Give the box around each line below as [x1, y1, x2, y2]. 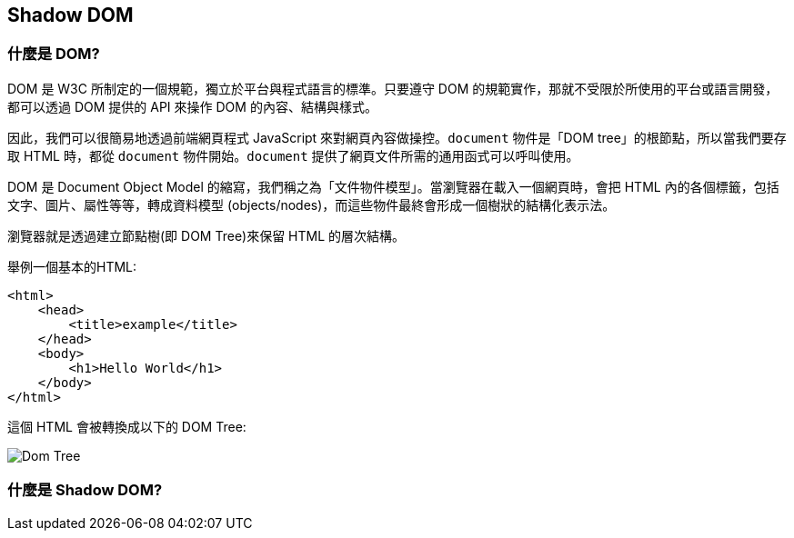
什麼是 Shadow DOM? [7, 481, 163, 500]
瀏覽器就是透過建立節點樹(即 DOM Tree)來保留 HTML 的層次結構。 [7, 227, 406, 244]
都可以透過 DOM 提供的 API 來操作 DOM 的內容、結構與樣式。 [7, 98, 377, 115]
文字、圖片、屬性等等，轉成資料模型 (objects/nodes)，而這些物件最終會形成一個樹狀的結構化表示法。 [7, 196, 616, 213]
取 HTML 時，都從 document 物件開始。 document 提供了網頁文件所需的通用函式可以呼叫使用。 [7, 147, 579, 164]
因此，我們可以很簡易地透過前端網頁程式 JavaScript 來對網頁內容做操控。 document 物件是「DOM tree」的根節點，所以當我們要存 [7, 129, 787, 145]
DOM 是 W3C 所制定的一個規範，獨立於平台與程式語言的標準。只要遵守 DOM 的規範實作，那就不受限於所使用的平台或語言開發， [7, 80, 779, 96]
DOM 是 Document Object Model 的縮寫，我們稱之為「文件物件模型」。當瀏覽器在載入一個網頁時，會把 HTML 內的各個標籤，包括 [7, 178, 779, 194]
